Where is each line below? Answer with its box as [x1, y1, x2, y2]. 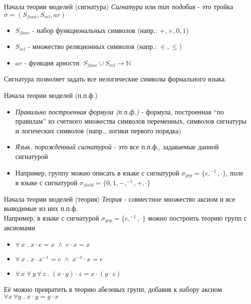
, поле [225, 167, 243, 177]
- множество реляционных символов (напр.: [28, 41, 157, 51]
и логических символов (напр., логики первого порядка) [15, 125, 181, 135]
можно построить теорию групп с [148, 212, 247, 223]
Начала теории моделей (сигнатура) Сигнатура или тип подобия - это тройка [4, 1, 234, 11]
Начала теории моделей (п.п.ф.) [4, 90, 98, 100]
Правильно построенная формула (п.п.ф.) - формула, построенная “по [15, 106, 224, 116]
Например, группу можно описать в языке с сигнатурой [15, 167, 179, 177]
